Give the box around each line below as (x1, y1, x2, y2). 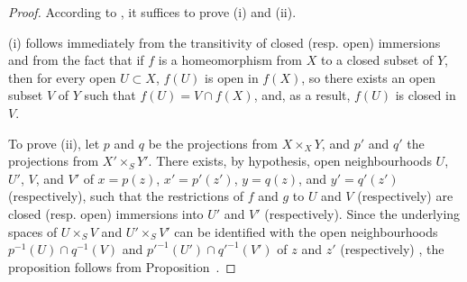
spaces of (8, 222, 58, 241)
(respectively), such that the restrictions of (8, 186, 243, 205)
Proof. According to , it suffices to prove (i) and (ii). (8, 3, 297, 21)
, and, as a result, (253, 86, 351, 105)
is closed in (395, 86, 456, 105)
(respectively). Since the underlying (264, 204, 461, 223)
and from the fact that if (8, 50, 144, 69)
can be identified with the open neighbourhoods (174, 222, 438, 241)
